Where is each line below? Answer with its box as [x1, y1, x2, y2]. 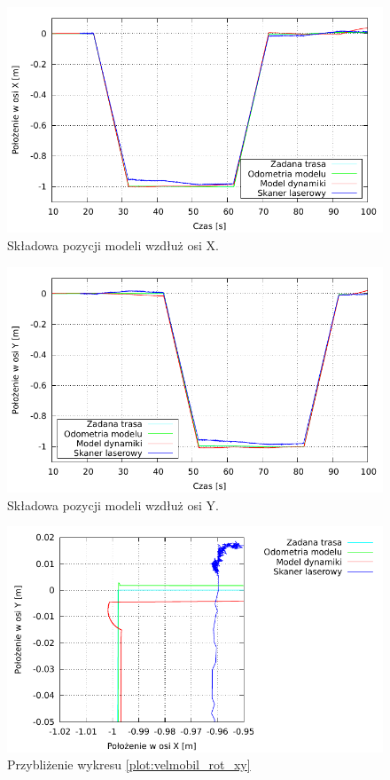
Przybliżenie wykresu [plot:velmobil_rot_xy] [7, 755, 251, 774]
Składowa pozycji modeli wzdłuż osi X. [7, 235, 219, 254]
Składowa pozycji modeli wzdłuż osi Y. [7, 495, 219, 514]
